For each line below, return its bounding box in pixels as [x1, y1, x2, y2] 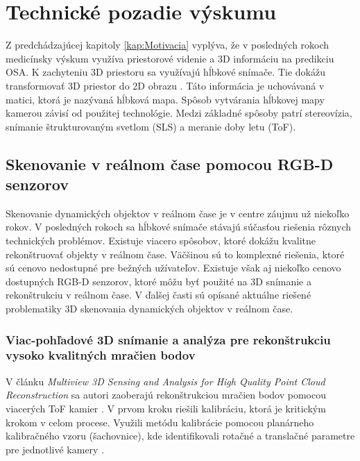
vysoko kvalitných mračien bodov [6, 346, 196, 364]
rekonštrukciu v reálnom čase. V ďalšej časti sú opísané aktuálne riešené [6, 287, 311, 302]
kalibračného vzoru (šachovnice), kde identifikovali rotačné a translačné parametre [6, 428, 355, 443]
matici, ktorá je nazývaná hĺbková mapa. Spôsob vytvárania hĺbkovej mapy [6, 92, 325, 106]
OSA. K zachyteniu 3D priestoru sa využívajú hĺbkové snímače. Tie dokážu [6, 65, 325, 79]
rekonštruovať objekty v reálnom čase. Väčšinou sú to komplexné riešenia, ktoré [6, 246, 345, 261]
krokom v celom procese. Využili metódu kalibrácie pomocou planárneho [6, 414, 314, 429]
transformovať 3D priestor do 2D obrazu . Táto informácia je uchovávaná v [6, 78, 325, 92]
